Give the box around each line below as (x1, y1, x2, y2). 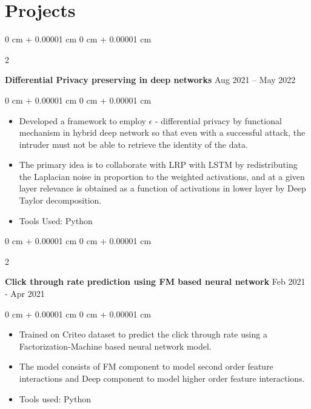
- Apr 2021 (5, 287, 45, 300)
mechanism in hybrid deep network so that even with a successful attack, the (19, 126, 306, 139)
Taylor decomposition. (19, 194, 102, 207)
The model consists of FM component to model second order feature (19, 360, 273, 373)
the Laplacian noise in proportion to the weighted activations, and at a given (19, 170, 305, 182)
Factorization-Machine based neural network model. (19, 339, 212, 352)
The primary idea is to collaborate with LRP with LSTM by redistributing (19, 158, 298, 171)
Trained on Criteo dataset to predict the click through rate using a (19, 328, 267, 341)
